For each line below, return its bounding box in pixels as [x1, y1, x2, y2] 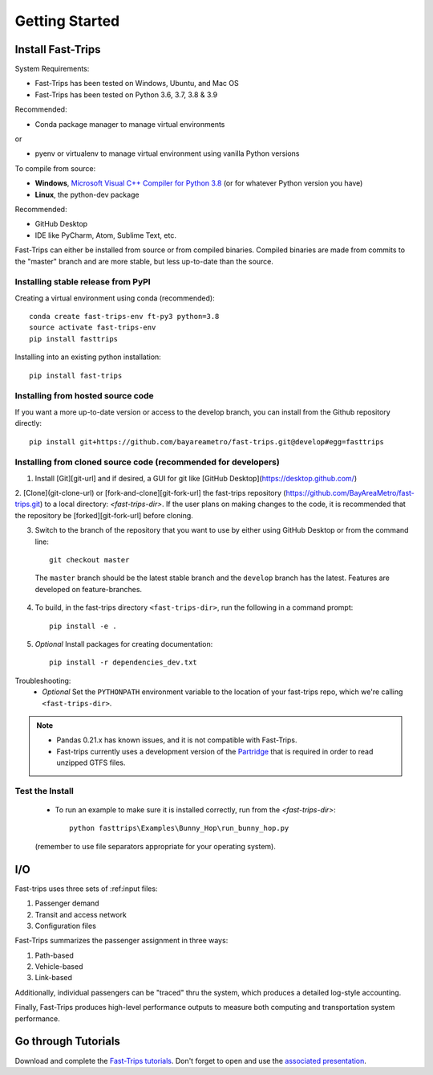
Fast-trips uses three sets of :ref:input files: [14, 884, 158, 893]
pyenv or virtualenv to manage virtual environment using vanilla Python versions [34, 149, 300, 158]
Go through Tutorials [14, 1035, 120, 1048]
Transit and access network [34, 909, 127, 919]
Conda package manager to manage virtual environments [34, 119, 225, 129]
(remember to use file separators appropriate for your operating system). [34, 841, 276, 851]
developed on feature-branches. [34, 584, 143, 594]
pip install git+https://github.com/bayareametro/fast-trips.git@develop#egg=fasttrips [29, 437, 385, 446]
